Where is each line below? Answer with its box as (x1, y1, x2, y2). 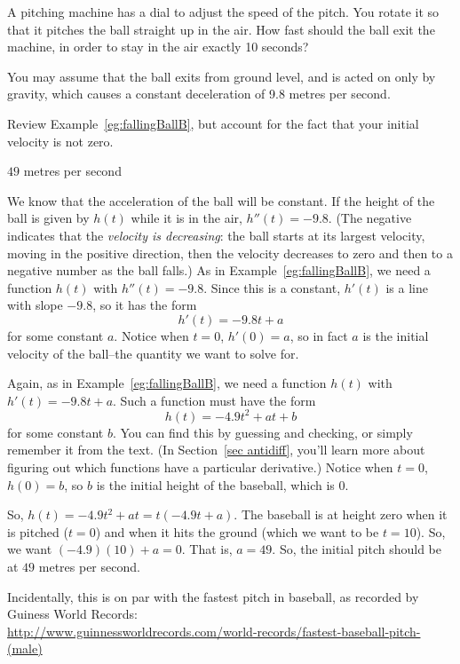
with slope (7, 296, 63, 314)
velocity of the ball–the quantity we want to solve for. (7, 344, 299, 362)
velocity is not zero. (7, 131, 114, 150)
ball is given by (7, 209, 90, 227)
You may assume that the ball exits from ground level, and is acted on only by (7, 67, 436, 85)
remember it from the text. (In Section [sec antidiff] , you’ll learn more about (7, 440, 425, 459)
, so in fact (289, 326, 348, 344)
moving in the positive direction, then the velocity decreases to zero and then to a (7, 243, 453, 262)
